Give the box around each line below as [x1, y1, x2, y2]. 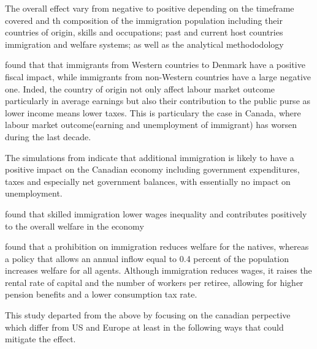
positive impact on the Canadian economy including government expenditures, [5, 163, 300, 176]
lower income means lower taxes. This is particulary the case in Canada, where [5, 106, 301, 119]
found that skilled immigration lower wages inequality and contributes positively [5, 207, 307, 220]
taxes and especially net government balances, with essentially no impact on [5, 174, 291, 187]
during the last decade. [5, 130, 91, 143]
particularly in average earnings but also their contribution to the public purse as [5, 94, 311, 107]
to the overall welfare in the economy [5, 219, 144, 232]
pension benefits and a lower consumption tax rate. [5, 288, 197, 301]
